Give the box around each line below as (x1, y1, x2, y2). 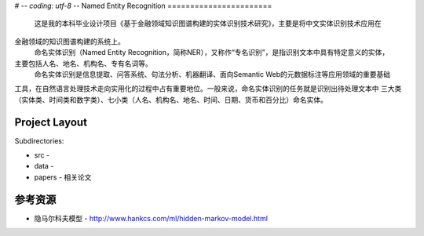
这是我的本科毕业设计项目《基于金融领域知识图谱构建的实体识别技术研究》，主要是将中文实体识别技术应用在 (34, 19, 382, 28)
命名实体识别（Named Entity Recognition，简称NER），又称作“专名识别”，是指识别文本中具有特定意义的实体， (34, 48, 389, 57)
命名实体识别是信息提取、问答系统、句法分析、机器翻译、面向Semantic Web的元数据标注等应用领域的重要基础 (34, 69, 391, 78)
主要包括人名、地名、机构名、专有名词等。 (14, 59, 152, 68)
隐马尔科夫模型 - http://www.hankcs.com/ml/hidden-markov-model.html (34, 213, 269, 223)
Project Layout (14, 115, 88, 129)
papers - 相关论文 (34, 172, 92, 182)
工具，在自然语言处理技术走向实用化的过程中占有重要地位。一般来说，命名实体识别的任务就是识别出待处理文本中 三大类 (14, 84, 402, 93)
